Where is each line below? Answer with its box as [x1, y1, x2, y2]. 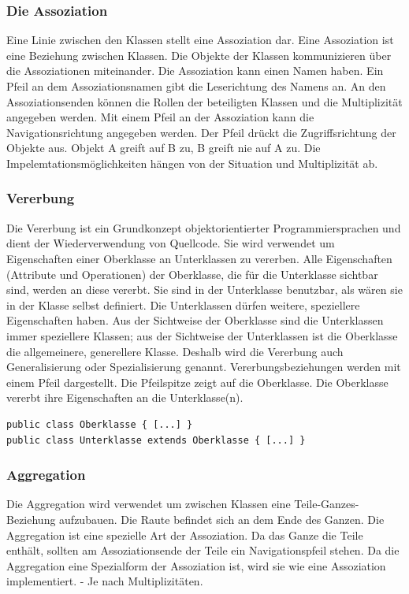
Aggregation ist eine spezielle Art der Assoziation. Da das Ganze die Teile [6, 526, 363, 543]
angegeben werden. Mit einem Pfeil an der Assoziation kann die [6, 109, 314, 125]
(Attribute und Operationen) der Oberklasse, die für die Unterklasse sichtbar [6, 265, 378, 282]
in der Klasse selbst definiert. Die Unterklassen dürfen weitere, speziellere [6, 296, 360, 313]
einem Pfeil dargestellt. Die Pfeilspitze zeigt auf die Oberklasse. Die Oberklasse [6, 373, 389, 390]
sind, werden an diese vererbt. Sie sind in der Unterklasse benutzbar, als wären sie [6, 281, 403, 298]
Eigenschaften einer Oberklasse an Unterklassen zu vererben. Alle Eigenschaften [6, 250, 392, 266]
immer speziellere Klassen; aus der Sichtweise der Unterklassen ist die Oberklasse [6, 327, 398, 343]
